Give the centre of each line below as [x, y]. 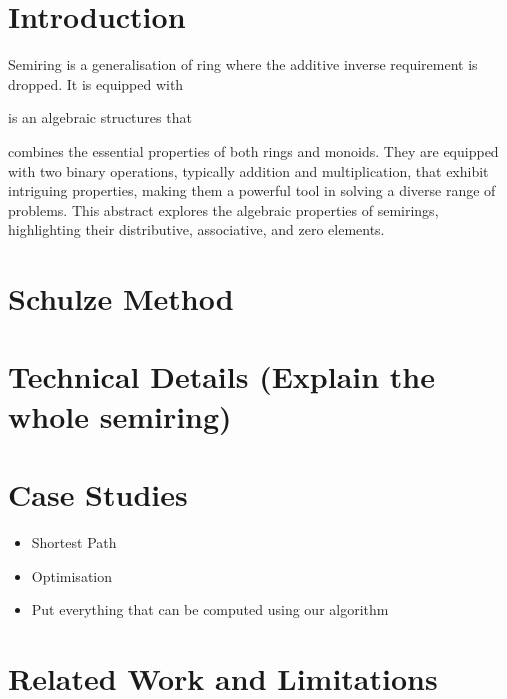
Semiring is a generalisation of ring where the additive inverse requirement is [243, 64]
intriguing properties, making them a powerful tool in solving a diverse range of [252, 190]
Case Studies [98, 494]
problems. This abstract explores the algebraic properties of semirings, [223, 209]
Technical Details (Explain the [222, 376]
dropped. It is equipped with [96, 83]
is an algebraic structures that [100, 117]
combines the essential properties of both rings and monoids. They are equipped [253, 150]
